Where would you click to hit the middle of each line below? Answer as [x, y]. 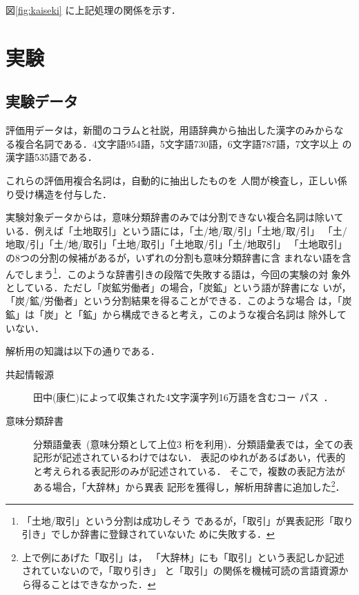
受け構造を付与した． [63, 194]
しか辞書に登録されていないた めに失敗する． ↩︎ [167, 534]
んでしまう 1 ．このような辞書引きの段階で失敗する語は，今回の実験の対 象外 [178, 273]
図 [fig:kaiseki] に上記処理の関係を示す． [93, 10]
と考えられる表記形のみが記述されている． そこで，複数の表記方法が [189, 470]
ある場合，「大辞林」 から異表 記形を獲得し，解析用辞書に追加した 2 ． [189, 486]
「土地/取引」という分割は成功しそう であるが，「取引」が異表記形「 [178, 520]
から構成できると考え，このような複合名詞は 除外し [219, 314]
